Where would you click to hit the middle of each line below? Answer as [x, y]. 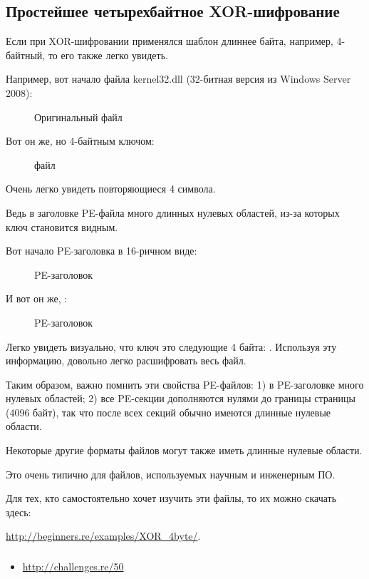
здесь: [19, 512]
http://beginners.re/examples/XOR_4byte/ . [103, 536]
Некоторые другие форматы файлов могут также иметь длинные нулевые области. [184, 450]
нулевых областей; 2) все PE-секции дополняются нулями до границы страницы [181, 398]
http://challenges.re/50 [73, 566]
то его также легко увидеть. [108, 55]
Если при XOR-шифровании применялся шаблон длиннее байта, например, [170, 41]
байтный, [26, 55]
